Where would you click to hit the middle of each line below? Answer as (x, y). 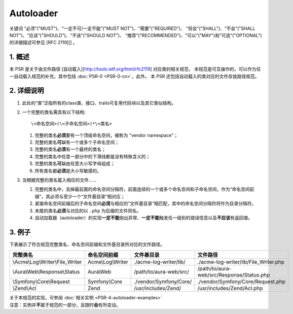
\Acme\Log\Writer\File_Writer (47, 262)
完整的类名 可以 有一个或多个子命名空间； (77, 143)
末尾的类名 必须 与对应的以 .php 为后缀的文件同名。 (88, 211)
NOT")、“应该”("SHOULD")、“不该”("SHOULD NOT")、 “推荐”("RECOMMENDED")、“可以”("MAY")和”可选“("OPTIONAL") (136, 35)
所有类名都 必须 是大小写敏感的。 (68, 170)
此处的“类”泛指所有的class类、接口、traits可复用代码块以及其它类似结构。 (99, 103)
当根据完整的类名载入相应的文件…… (59, 180)
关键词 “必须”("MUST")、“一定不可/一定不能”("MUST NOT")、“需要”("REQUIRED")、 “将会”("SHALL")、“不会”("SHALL (132, 28)
